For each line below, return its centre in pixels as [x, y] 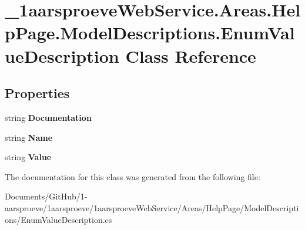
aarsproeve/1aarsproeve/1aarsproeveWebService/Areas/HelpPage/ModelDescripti [152, 207]
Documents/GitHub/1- [46, 196]
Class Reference [191, 55]
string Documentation [48, 117]
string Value [28, 157]
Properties [37, 93]
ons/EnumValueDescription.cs [58, 219]
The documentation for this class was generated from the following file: [133, 176]
